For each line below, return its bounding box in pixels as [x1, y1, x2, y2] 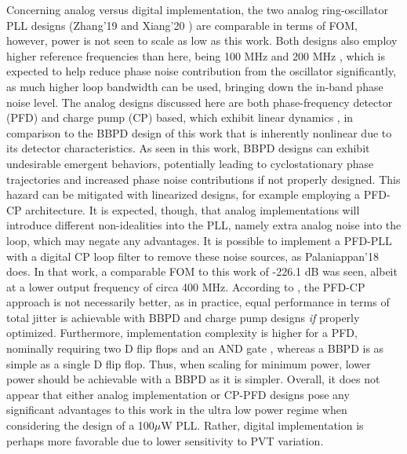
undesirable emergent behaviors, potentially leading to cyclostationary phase [6, 155, 374, 171]
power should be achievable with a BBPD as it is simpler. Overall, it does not [6, 371, 380, 387]
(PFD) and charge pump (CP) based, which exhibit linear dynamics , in [6, 109, 354, 126]
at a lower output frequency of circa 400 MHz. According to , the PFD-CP [6, 278, 365, 295]
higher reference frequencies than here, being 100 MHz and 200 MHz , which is [6, 47, 385, 64]
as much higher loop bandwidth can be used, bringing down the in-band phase [6, 78, 383, 94]
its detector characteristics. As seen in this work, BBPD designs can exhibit [6, 140, 370, 156]
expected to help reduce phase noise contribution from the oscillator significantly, [6, 63, 397, 79]
